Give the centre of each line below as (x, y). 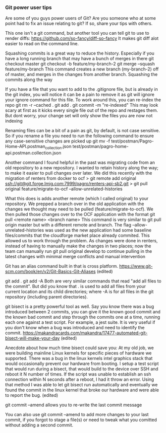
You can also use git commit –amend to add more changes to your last (77, 415)
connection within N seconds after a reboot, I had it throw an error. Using (80, 379)
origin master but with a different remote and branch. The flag (68, 225)
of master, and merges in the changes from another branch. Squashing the (81, 74)
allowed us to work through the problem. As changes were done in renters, (82, 241)
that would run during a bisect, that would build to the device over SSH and (82, 369)
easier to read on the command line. (42, 44)
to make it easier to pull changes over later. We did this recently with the (79, 173)
